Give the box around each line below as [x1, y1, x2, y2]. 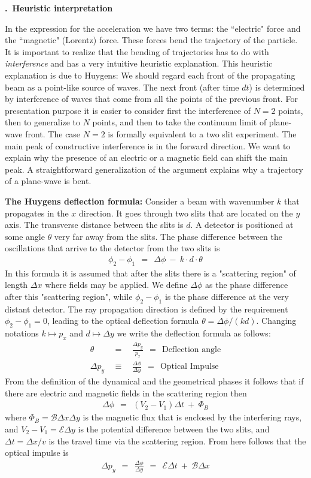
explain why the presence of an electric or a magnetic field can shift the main [5, 151, 288, 164]
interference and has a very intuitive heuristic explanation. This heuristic [5, 57, 273, 70]
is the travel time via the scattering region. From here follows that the [48, 434, 306, 447]
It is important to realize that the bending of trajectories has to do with [5, 45, 269, 58]
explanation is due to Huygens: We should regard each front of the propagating [5, 68, 295, 81]
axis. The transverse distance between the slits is [5, 218, 184, 231]
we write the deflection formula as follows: [117, 327, 271, 339]
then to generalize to [5, 116, 81, 128]
